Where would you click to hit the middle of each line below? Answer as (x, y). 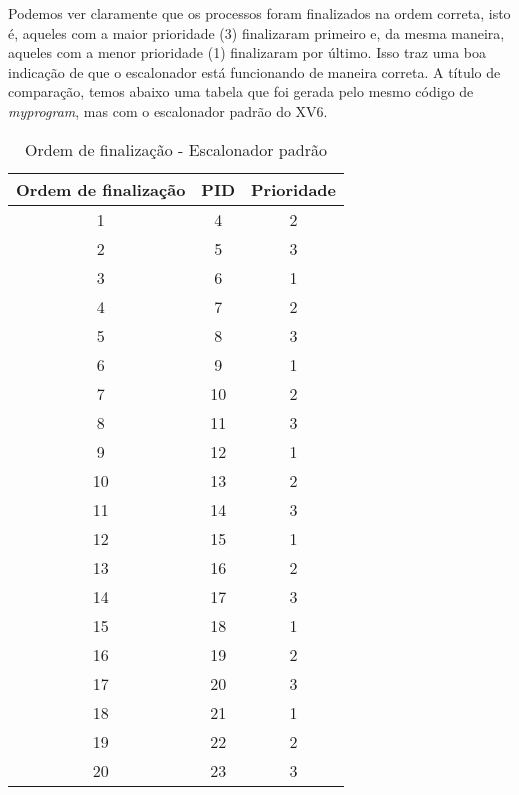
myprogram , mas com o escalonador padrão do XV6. (168, 110)
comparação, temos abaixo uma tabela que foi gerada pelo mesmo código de (241, 91)
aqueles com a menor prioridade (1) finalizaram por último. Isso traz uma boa (247, 52)
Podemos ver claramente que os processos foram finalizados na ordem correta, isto (259, 13)
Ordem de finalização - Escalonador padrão (176, 149)
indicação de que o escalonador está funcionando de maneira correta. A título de (254, 71)
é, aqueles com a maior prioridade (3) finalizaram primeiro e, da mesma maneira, (256, 32)
